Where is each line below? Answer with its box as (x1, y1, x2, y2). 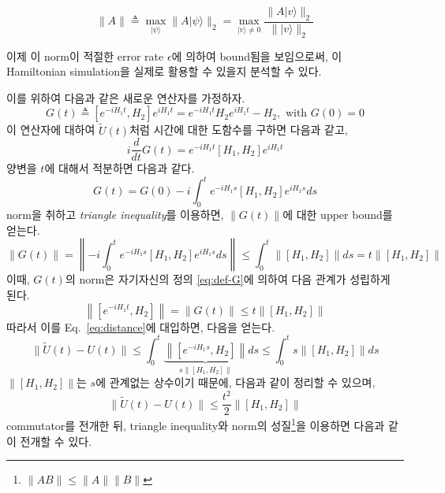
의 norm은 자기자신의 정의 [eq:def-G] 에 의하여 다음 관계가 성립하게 (65, 271, 391, 287)
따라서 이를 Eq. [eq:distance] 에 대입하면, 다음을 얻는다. (6, 318, 275, 335)
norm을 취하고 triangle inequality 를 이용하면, (6, 206, 224, 223)
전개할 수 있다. (20, 432, 92, 449)
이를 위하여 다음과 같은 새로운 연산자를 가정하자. (6, 89, 245, 106)
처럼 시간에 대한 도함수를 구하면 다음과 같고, (129, 121, 348, 138)
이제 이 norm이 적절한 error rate (6, 47, 164, 64)
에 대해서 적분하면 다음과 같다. (44, 160, 195, 176)
